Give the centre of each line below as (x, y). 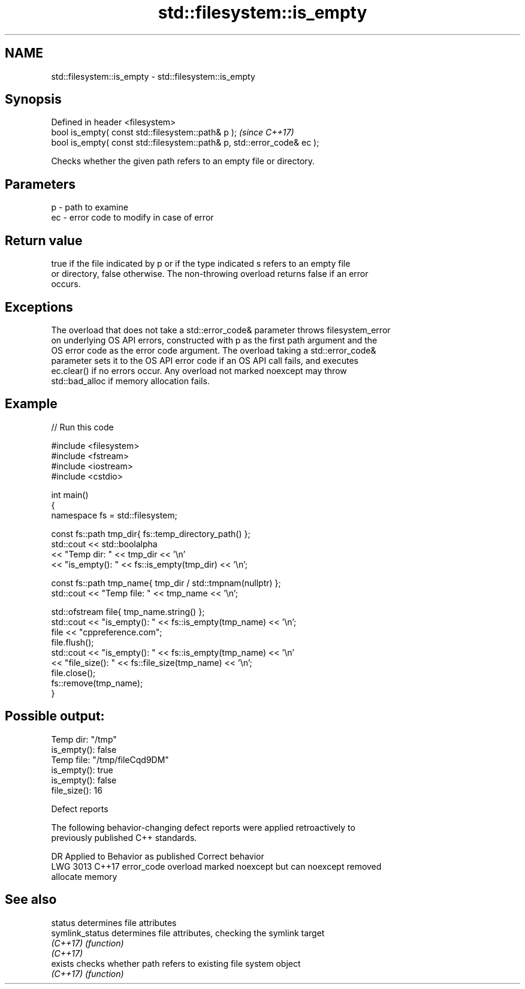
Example (31, 404)
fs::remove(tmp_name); (97, 683)
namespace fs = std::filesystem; (114, 515)
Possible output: (55, 716)
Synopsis (33, 99)
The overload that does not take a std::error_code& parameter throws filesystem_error (221, 330)
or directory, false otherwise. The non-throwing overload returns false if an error (210, 274)
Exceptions (39, 307)
